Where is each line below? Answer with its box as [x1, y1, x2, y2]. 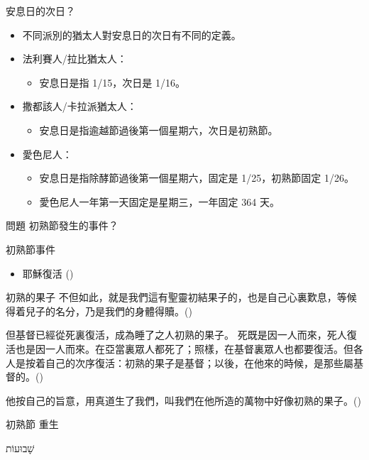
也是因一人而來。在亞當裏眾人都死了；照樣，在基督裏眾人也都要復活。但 [15, 341, 353, 356]
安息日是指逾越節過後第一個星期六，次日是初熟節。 [39, 122, 278, 137]
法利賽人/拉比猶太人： [22, 51, 127, 66]
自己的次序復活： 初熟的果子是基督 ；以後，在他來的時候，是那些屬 [45, 355, 353, 370]
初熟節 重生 [6, 417, 59, 432]
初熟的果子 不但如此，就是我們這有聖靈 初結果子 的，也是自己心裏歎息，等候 [6, 290, 357, 305]
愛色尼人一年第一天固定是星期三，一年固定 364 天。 [39, 194, 280, 209]
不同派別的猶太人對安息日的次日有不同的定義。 [22, 27, 241, 42]
